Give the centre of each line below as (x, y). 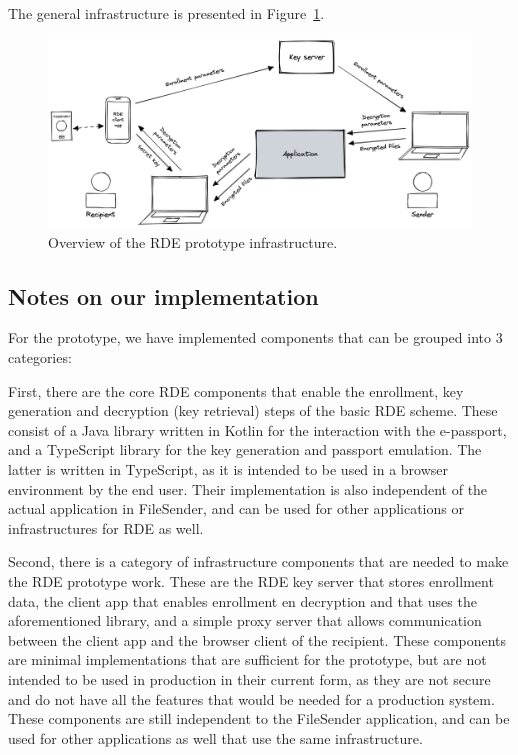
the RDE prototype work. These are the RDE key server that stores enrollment (251, 580)
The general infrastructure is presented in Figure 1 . (166, 13)
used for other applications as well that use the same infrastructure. (215, 737)
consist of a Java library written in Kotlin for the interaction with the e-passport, (257, 429)
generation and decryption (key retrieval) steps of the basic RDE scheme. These (253, 410)
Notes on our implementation (163, 295)
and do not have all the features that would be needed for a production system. (251, 698)
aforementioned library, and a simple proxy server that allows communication (245, 620)
